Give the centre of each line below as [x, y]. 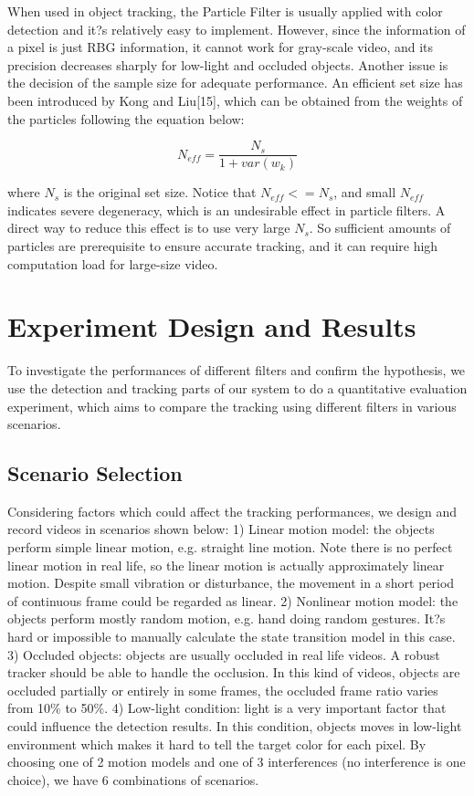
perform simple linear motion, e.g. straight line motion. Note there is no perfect [230, 547]
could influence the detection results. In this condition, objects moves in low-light [235, 726]
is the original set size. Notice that [160, 192]
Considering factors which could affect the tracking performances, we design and [232, 511]
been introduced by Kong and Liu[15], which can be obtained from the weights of [235, 100]
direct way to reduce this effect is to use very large [149, 228]
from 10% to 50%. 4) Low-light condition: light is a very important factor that [227, 708]
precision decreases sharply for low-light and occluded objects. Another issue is [228, 64]
